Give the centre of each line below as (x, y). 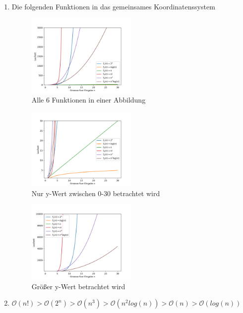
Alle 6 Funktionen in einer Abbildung (89, 100)
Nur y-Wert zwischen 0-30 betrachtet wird (96, 193)
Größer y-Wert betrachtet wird (78, 286)
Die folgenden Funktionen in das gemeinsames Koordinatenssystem (113, 6)
